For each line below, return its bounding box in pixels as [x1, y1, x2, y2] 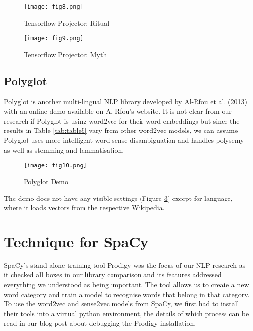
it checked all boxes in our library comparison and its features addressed [4, 269, 222, 280]
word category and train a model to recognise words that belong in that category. [4, 289, 250, 299]
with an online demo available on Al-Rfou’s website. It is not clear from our [4, 106, 232, 116]
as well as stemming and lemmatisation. [4, 144, 124, 155]
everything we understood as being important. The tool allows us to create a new [4, 279, 249, 290]
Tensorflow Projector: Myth [24, 49, 107, 59]
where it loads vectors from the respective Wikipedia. [4, 202, 165, 213]
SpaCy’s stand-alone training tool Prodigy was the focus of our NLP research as [4, 260, 246, 270]
